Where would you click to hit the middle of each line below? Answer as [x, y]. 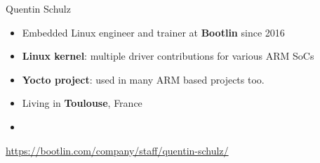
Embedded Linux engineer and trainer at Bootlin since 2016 [153, 32]
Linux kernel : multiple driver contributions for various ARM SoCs [168, 56]
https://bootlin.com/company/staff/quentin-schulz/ [117, 150]
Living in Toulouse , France [82, 103]
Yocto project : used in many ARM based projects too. [143, 79]
